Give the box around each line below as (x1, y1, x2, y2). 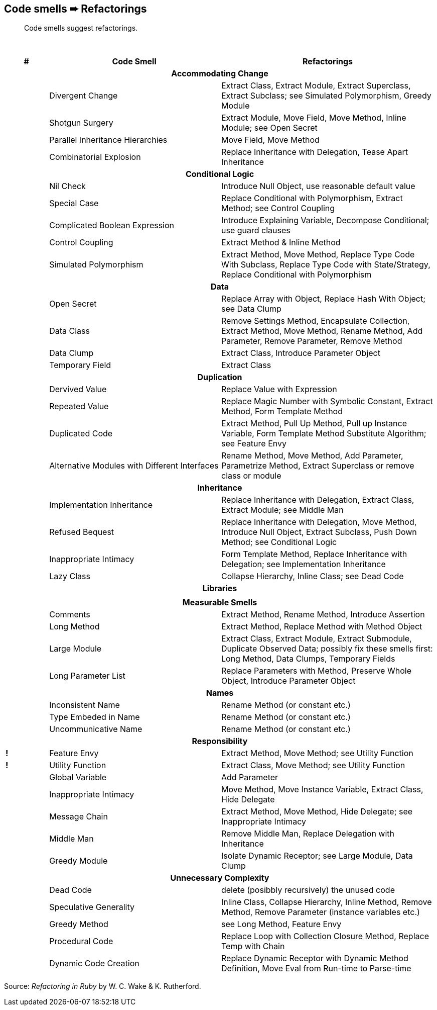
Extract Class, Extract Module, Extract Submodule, (221, 633, 412, 644)
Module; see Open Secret (221, 123, 318, 133)
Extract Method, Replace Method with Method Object (221, 621, 422, 632)
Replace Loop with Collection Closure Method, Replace (221, 931, 429, 942)
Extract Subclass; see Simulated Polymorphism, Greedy (221, 90, 431, 101)
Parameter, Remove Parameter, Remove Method (221, 336, 402, 346)
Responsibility (192, 736, 248, 747)
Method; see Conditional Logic (221, 537, 337, 547)
